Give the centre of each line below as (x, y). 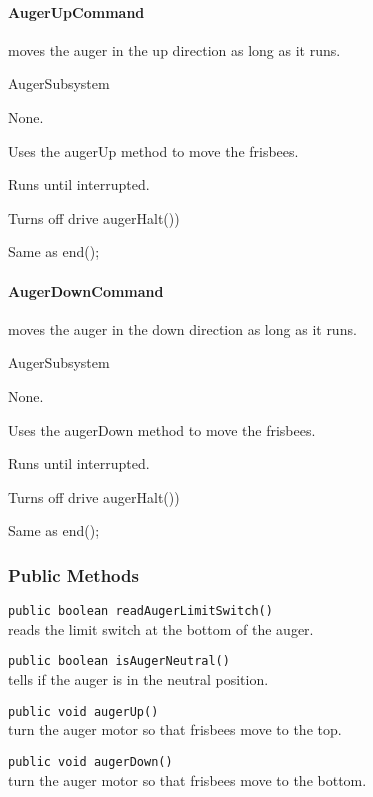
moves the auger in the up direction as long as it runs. (174, 49)
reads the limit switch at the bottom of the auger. (161, 628)
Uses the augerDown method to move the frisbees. (162, 429)
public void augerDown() (90, 761)
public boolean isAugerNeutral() (119, 661)
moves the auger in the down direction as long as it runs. (182, 328)
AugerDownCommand (86, 290)
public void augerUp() (83, 711)
